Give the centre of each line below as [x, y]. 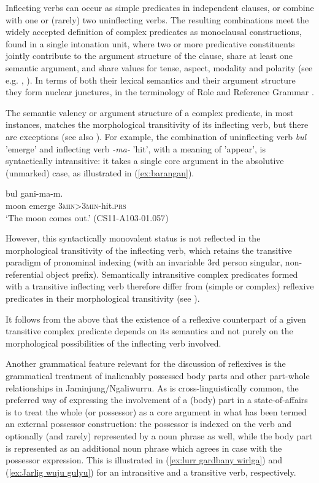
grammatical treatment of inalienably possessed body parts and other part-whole [158, 376]
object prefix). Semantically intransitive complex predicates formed [172, 274]
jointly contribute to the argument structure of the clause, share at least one [149, 56]
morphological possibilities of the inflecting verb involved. [113, 343]
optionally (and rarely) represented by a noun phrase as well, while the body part [159, 436]
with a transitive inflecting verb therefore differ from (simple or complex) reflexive [160, 286]
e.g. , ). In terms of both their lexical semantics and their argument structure [151, 80]
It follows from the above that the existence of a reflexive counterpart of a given [156, 319]
